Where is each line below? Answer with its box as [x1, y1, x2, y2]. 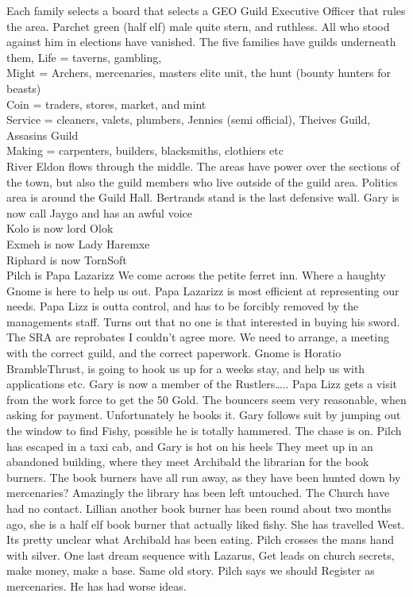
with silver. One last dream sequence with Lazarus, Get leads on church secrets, [6, 546, 395, 563]
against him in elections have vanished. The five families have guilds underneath [6, 33, 396, 50]
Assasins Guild [6, 126, 79, 143]
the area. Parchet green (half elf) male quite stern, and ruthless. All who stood [6, 17, 390, 34]
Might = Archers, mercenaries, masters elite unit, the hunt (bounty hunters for [6, 64, 392, 81]
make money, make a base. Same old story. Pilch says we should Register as [6, 562, 375, 579]
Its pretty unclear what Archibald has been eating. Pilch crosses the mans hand [6, 531, 395, 548]
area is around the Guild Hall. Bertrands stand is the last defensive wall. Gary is [6, 189, 399, 206]
